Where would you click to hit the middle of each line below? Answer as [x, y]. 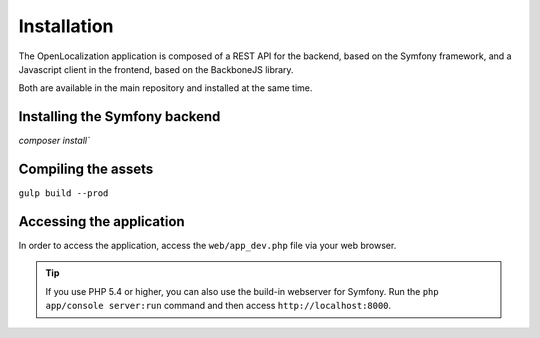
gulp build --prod [63, 193]
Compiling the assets [86, 169]
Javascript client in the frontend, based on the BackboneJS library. [156, 69]
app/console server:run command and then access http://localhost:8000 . [218, 306]
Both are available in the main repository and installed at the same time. [165, 88]
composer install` [54, 141]
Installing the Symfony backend [119, 116]
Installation [66, 26]
